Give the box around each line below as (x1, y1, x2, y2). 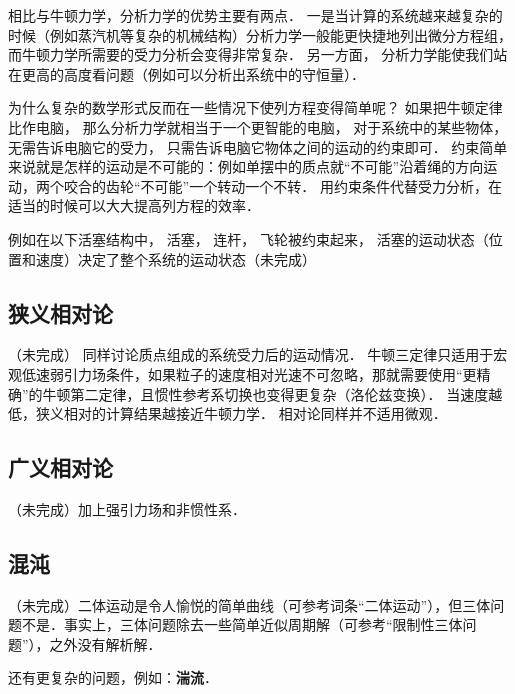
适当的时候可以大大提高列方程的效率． (8, 195, 260, 216)
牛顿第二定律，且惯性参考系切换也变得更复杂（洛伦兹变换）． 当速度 (42, 383, 489, 404)
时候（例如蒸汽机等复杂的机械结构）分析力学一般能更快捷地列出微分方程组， (8, 24, 512, 45)
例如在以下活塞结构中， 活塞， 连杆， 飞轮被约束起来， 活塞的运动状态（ (8, 228, 489, 249)
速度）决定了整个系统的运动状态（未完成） (35, 248, 316, 269)
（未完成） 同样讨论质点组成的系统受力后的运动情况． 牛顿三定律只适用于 (8, 344, 494, 365)
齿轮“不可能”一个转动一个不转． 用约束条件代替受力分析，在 (105, 175, 502, 196)
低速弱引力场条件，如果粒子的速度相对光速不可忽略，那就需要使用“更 (21, 363, 477, 384)
